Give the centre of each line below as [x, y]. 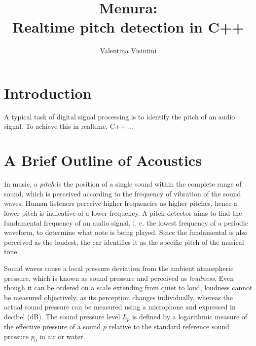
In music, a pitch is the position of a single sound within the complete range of [123, 184]
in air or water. [62, 336]
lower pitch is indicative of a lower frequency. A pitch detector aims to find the [123, 212]
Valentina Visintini [128, 51]
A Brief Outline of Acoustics [103, 160]
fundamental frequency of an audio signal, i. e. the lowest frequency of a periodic [126, 222]
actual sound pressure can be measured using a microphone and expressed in [120, 307]
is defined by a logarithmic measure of [190, 316]
